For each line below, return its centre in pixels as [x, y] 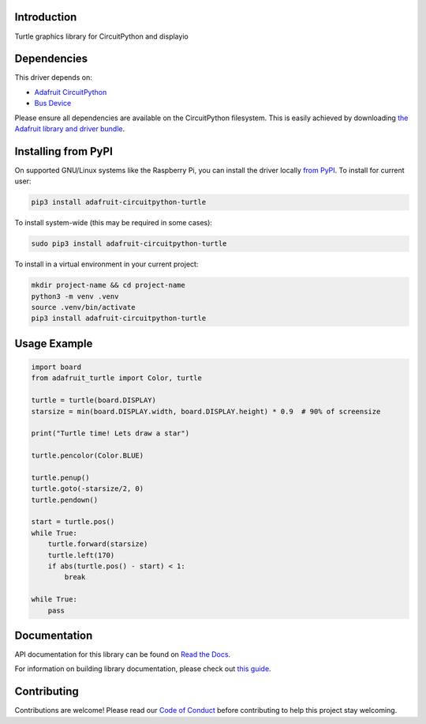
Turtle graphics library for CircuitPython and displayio [101, 36]
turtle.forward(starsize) [98, 544]
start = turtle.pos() [73, 522]
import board [56, 367]
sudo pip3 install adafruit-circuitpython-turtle [129, 244]
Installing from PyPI [64, 151]
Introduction [46, 17]
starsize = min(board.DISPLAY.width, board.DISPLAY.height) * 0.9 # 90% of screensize [206, 411]
